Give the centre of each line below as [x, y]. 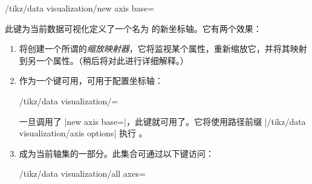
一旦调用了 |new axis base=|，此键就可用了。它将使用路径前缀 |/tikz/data [162, 121]
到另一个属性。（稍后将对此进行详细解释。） [104, 60]
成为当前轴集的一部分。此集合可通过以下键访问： [116, 153]
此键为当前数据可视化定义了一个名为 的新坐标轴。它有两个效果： [133, 28]
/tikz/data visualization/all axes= [82, 173]
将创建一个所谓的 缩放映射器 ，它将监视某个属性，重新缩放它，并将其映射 [163, 49]
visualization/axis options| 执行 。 [83, 133]
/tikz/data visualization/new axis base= [80, 8]
